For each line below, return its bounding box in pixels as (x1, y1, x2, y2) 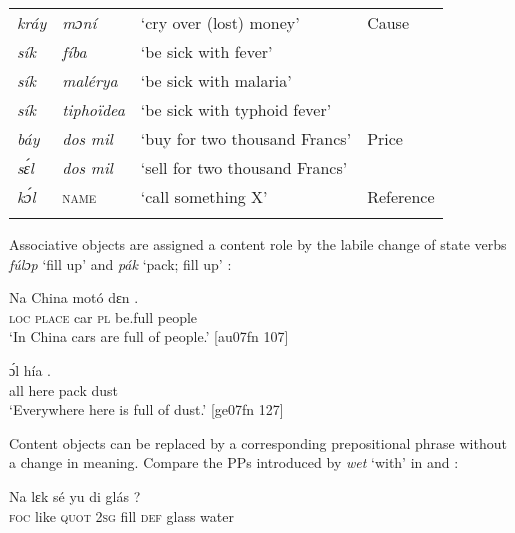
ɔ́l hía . (9, 359, 51, 380)
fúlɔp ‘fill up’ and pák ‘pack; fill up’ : (9, 253, 232, 274)
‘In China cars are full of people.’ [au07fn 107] (9, 326, 289, 347)
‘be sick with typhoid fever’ (140, 98, 332, 121)
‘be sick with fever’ (140, 40, 273, 63)
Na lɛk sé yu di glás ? (9, 485, 141, 506)
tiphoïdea (62, 98, 125, 121)
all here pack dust (9, 379, 119, 400)
